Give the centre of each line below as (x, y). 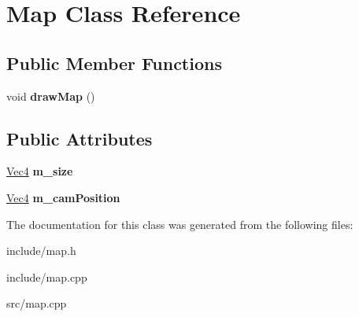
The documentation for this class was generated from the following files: (180, 224)
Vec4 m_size (40, 171)
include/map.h (41, 251)
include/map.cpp (47, 276)
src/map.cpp (37, 303)
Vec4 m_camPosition (63, 197)
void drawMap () (51, 96)
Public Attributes (80, 138)
